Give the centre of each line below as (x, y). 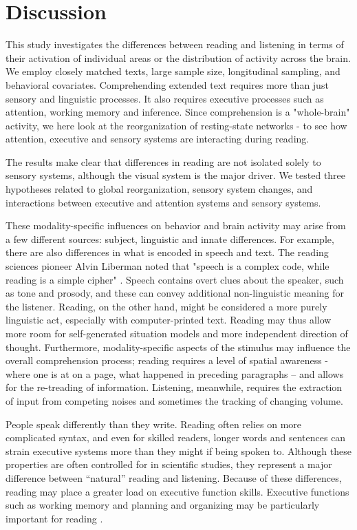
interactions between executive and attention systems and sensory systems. (163, 202)
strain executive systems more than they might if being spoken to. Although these (178, 450)
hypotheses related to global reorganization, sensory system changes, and (159, 189)
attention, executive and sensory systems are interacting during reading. (158, 139)
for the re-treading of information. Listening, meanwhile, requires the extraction (174, 387)
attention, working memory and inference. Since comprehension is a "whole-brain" (178, 112)
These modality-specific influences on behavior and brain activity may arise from (176, 225)
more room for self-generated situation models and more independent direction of (177, 333)
